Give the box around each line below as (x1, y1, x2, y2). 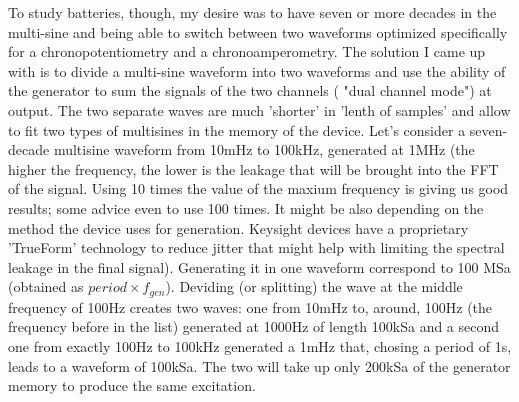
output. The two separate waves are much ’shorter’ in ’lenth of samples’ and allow (8, 99, 511, 120)
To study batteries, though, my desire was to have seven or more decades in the (8, 2, 497, 22)
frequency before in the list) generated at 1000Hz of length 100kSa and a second (8, 316, 500, 337)
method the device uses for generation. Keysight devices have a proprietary (8, 217, 469, 238)
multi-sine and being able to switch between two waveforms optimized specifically (8, 21, 508, 42)
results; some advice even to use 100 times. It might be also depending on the (8, 197, 484, 218)
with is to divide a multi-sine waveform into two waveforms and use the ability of (8, 60, 506, 81)
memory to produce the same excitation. (8, 375, 256, 396)
